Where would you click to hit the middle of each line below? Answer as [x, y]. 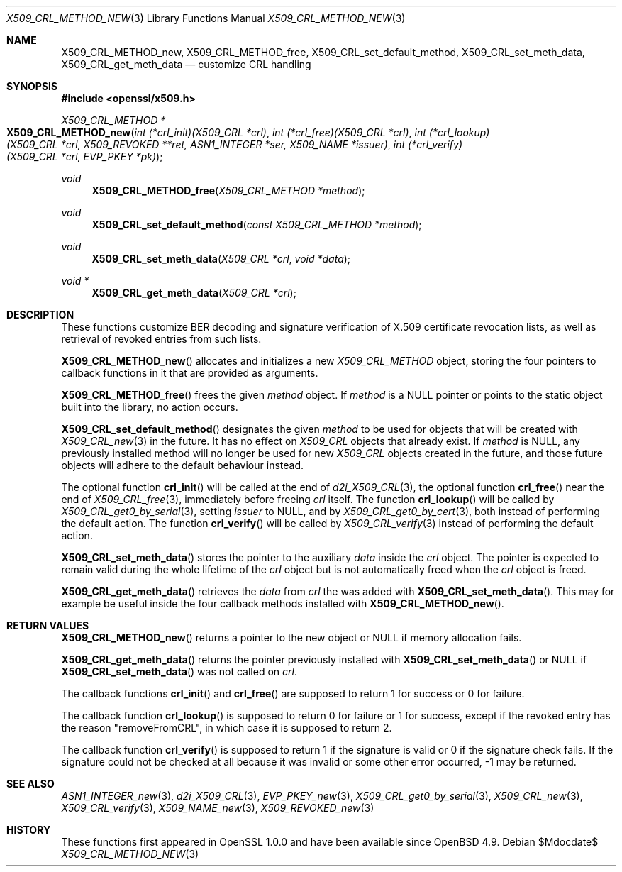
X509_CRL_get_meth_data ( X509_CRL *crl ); [194, 293]
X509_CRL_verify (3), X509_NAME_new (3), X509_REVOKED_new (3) [218, 808]
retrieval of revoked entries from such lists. [161, 339]
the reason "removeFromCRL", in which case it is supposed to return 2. [227, 728]
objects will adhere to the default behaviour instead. [183, 465]
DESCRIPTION [40, 315]
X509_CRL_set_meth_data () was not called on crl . [179, 672]
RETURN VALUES [48, 625]
